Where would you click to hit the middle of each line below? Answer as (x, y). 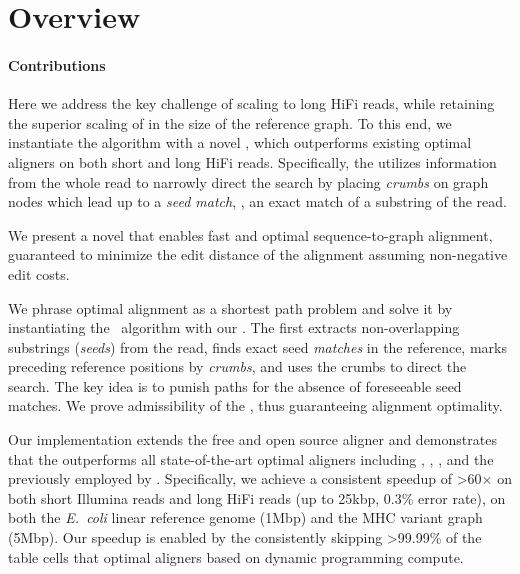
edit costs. (39, 273)
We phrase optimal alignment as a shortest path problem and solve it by (230, 307)
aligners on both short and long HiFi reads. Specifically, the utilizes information (252, 161)
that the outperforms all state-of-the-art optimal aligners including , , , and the (251, 458)
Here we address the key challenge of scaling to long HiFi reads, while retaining (251, 103)
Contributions (57, 64)
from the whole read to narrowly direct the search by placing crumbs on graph (248, 181)
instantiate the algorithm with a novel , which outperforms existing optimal (240, 142)
